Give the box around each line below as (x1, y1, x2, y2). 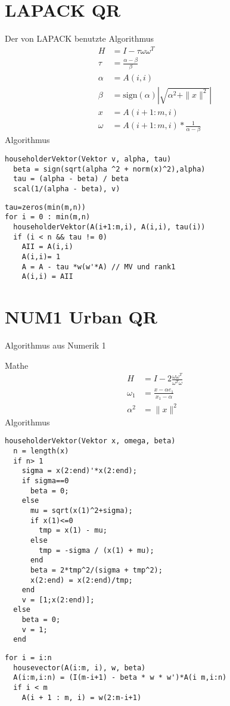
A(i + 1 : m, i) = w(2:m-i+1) (21, 693, 142, 702)
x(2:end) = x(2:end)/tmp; (30, 576, 133, 584)
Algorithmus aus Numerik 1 (5, 339, 106, 352)
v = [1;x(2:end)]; (21, 595, 95, 604)
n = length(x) (13, 446, 69, 455)
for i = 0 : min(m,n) (5, 213, 91, 222)
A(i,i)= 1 (21, 252, 61, 261)
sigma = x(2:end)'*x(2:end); (21, 466, 137, 475)
